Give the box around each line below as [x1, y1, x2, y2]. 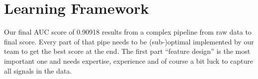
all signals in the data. [4, 65, 72, 76]
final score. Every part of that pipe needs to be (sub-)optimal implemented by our [4, 36, 254, 46]
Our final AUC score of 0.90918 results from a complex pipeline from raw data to [4, 27, 252, 37]
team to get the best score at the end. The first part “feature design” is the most [4, 46, 251, 56]
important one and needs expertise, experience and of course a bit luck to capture [4, 55, 253, 66]
